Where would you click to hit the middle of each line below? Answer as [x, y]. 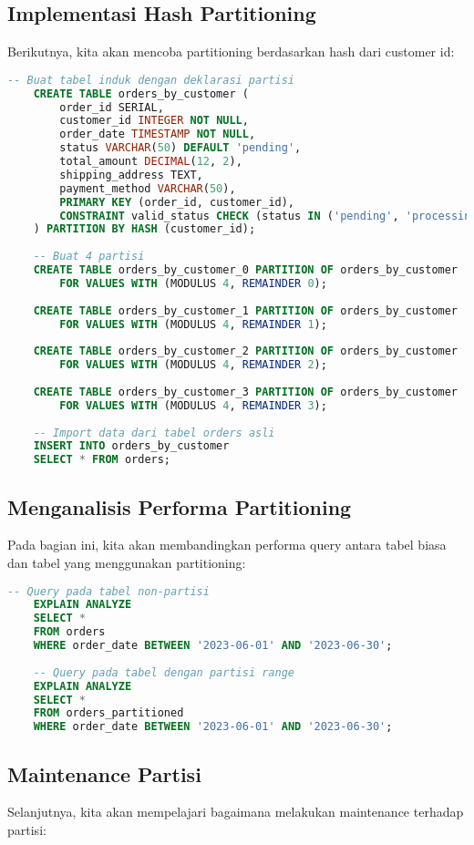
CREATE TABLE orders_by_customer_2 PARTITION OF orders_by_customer [246, 351]
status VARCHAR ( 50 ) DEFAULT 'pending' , [180, 148]
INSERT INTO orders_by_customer [131, 446]
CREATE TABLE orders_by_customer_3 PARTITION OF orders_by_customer [246, 392]
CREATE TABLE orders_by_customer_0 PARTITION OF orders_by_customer [246, 270]
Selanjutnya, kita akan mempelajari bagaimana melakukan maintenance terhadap [236, 812]
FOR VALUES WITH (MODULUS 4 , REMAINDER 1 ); [193, 324]
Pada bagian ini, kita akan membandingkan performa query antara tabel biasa [227, 545]
